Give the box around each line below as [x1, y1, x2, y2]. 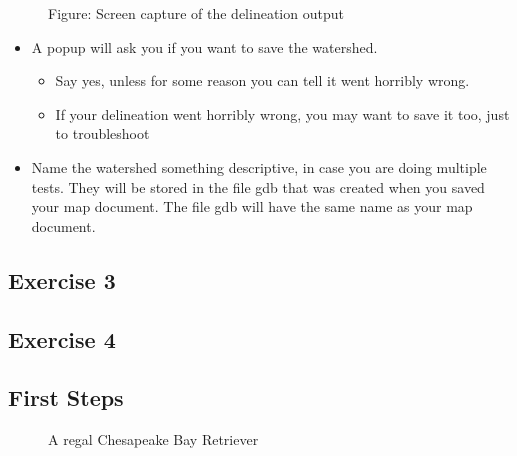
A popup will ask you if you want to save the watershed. [31, 36, 378, 57]
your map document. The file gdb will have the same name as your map [31, 196, 473, 217]
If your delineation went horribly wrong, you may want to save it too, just [55, 103, 510, 124]
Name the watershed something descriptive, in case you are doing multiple [31, 156, 487, 177]
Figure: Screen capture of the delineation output [48, 3, 344, 23]
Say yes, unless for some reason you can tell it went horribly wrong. [55, 70, 470, 91]
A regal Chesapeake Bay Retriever [48, 429, 259, 450]
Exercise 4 [8, 323, 116, 354]
